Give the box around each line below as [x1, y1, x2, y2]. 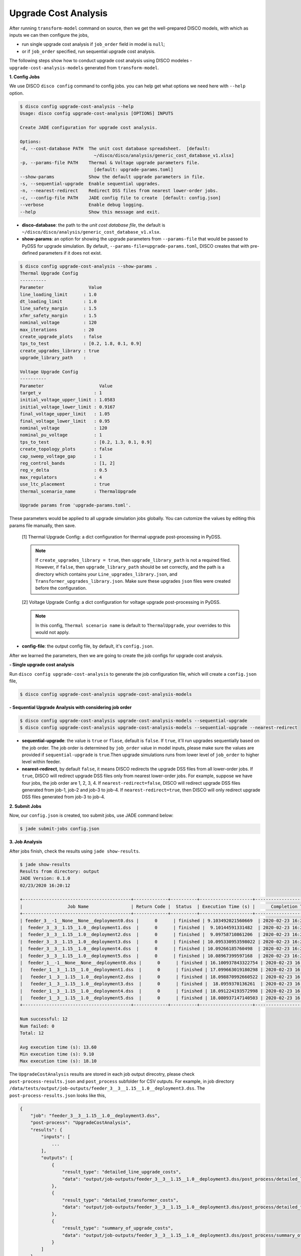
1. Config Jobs [9, 73, 40, 80]
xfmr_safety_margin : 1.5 [20, 312, 97, 319]
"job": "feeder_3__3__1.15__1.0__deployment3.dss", [30, 1113, 161, 1118]
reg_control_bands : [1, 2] [20, 460, 115, 466]
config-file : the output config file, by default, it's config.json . [22, 643, 154, 649]
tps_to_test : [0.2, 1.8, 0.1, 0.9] [20, 341, 142, 347]
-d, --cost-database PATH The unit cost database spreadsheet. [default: [20, 146, 211, 151]
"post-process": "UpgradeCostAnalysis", [30, 1120, 131, 1125]
